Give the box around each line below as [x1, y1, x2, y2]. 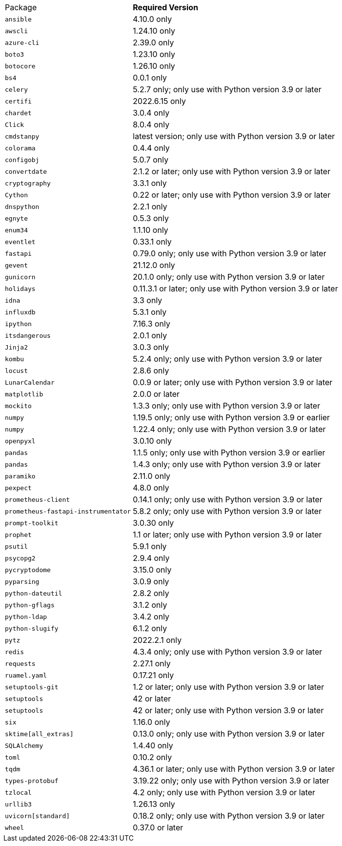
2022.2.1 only [133, 635, 182, 645]
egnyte [5, 214, 28, 222]
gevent [5, 261, 28, 269]
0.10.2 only [133, 752, 172, 762]
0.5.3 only [133, 213, 169, 223]
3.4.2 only [133, 612, 170, 621]
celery [5, 85, 28, 93]
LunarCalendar [5, 378, 55, 386]
